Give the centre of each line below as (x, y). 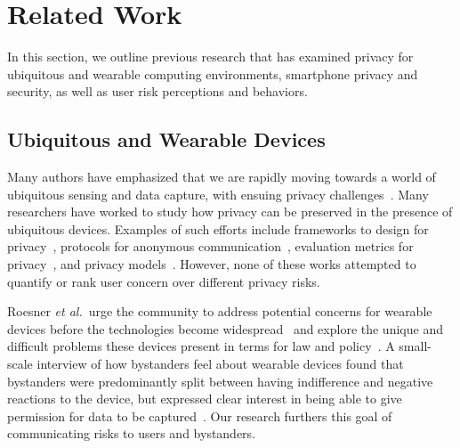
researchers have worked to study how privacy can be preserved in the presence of (230, 212)
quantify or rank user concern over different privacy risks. (164, 281)
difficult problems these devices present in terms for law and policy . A (201, 346)
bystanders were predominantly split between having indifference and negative (220, 381)
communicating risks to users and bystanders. (132, 433)
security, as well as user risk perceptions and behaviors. (157, 91)
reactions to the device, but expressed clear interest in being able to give (205, 399)
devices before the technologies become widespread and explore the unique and (225, 328)
